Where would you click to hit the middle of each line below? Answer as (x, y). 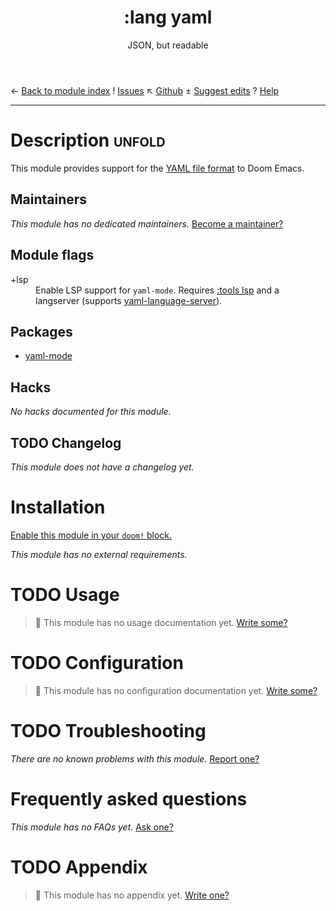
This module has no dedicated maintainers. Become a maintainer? (147, 223)
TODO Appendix (79, 867)
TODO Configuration (97, 663)
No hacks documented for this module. (91, 412)
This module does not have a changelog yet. (102, 467)
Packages (41, 331)
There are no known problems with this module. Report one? (135, 758)
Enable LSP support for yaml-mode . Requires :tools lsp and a (157, 290)
